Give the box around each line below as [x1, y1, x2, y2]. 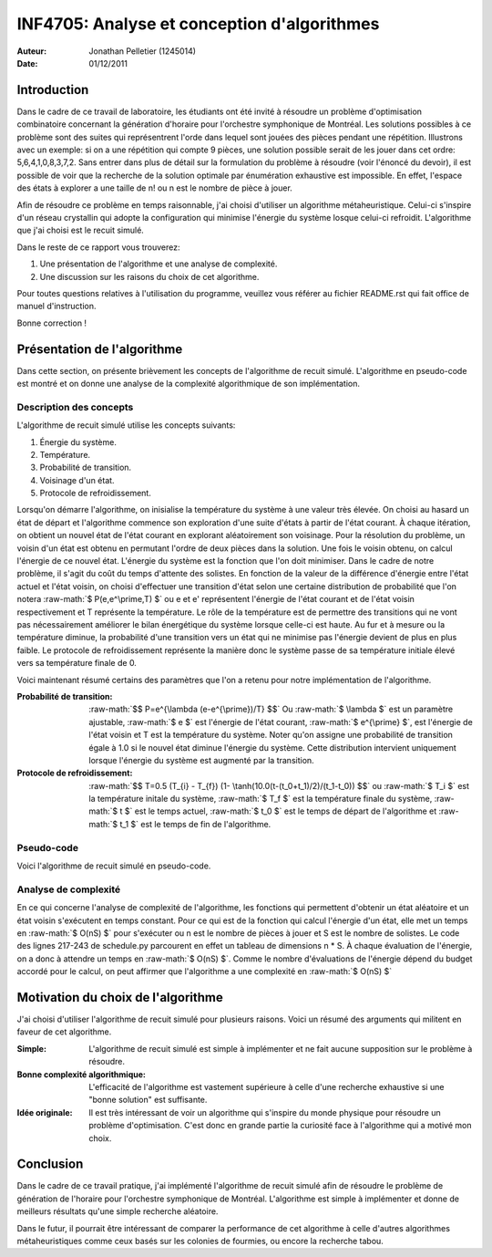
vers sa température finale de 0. [16, 658, 137, 669]
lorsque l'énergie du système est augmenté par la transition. [88, 754, 314, 765]
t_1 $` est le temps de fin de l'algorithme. [119, 818, 272, 829]
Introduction [16, 82, 89, 98]
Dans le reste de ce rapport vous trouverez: [16, 242, 181, 253]
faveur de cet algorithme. [16, 1026, 112, 1037]
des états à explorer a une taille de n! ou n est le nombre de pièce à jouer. [16, 182, 293, 193]
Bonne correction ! [16, 317, 87, 328]
